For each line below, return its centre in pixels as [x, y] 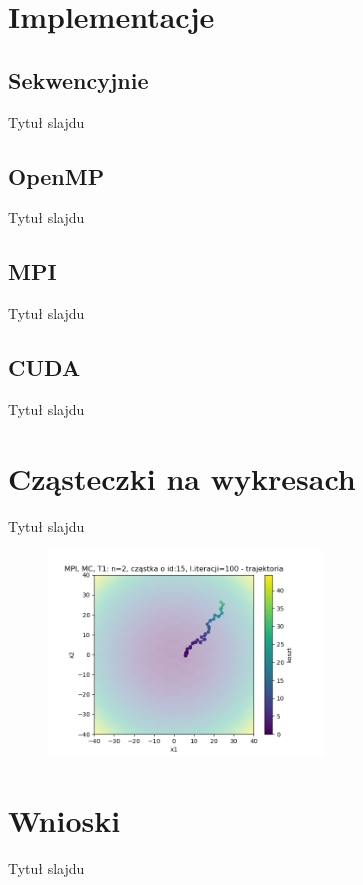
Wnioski [64, 819]
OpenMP [56, 175]
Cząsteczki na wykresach [182, 477]
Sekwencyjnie [78, 79]
